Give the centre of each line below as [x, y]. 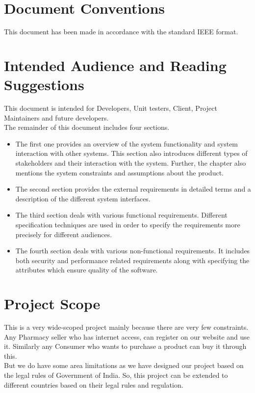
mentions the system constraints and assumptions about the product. [119, 172]
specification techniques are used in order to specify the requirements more [128, 224]
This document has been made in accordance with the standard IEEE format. [121, 32]
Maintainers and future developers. [56, 117]
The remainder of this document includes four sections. [87, 127]
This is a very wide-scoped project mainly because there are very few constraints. [126, 327]
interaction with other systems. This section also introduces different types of [131, 153]
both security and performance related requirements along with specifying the [132, 260]
